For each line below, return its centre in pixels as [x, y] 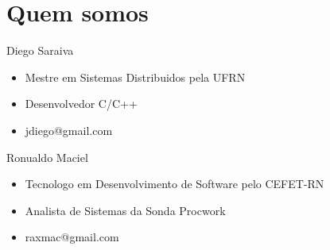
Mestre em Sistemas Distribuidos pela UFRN [135, 77]
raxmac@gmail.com [72, 237]
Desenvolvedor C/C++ [81, 104]
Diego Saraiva [40, 50]
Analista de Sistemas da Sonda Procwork [125, 210]
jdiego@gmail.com [69, 130]
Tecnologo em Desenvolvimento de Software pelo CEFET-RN [175, 184]
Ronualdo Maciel [47, 157]
